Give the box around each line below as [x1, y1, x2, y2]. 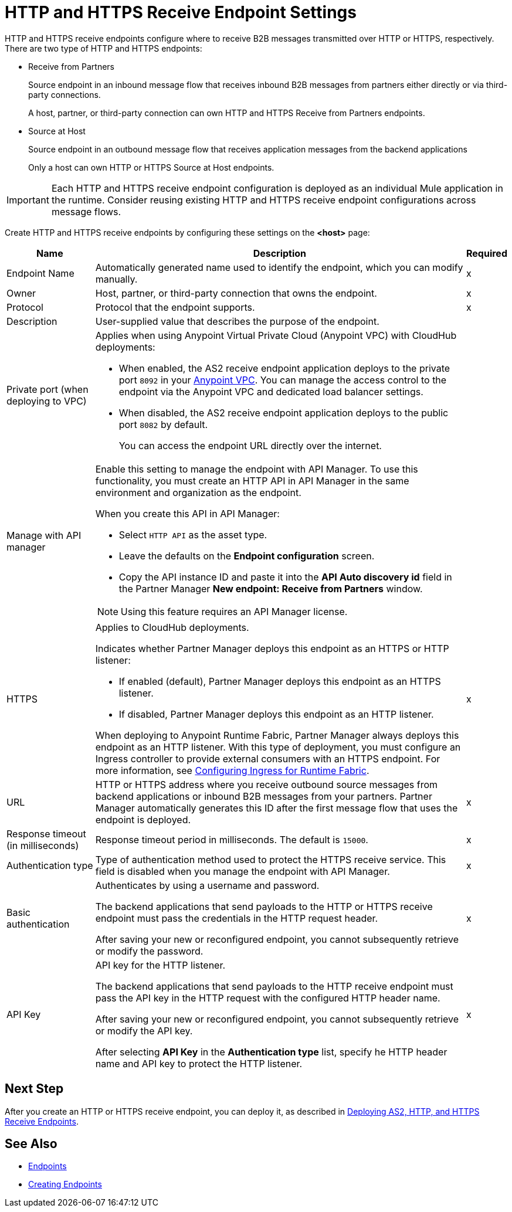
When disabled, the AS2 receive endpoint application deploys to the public [118, 406, 449, 419]
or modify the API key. [95, 1024, 193, 1037]
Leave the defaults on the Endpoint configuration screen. [118, 549, 375, 562]
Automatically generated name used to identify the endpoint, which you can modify [95, 261, 463, 273]
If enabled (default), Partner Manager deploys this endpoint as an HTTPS [118, 675, 441, 687]
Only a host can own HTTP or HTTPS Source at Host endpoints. [28, 162, 274, 172]
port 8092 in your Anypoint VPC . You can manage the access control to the [118, 374, 447, 386]
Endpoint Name [6, 267, 74, 279]
